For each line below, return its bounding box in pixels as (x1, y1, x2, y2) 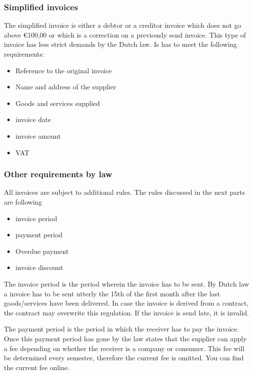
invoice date (15, 114, 51, 125)
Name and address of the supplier (15, 82, 116, 92)
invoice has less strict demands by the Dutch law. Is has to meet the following (4, 39, 237, 49)
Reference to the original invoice (15, 65, 112, 75)
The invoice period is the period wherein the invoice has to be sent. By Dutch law (4, 278, 249, 289)
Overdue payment (15, 246, 69, 256)
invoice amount (15, 130, 61, 141)
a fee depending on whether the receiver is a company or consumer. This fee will (4, 343, 245, 353)
